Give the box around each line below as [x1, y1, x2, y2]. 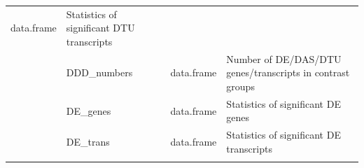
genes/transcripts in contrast [226, 65, 350, 80]
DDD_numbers [66, 65, 133, 80]
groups [226, 78, 255, 93]
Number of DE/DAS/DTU [226, 51, 342, 66]
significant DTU [66, 20, 135, 35]
